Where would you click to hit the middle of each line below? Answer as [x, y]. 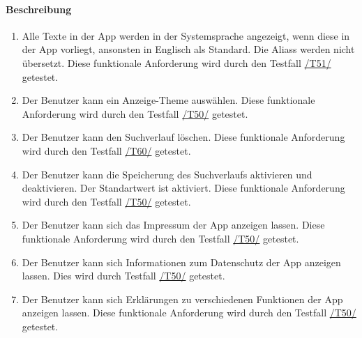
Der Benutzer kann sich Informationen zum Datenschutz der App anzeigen [181, 262]
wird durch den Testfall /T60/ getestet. [106, 150]
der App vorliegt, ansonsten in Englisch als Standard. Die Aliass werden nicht [188, 49]
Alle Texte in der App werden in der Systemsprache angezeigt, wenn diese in [186, 35]
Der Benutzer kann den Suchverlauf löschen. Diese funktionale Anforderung [183, 137]
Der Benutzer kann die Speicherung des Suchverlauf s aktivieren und [167, 174]
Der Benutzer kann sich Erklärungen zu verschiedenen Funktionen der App [182, 299]
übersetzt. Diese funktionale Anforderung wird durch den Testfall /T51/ [176, 62]
